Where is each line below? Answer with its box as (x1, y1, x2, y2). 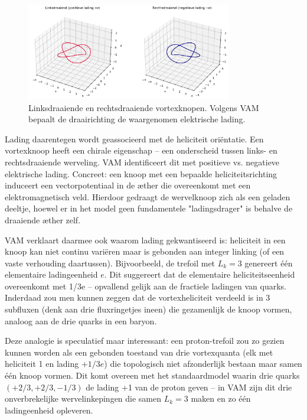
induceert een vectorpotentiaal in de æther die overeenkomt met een (5, 179, 251, 191)
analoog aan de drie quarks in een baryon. (5, 314, 157, 327)
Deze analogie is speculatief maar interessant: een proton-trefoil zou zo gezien (5, 334, 285, 347)
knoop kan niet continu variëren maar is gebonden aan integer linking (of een (5, 245, 285, 258)
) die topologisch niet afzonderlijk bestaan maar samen (104, 357, 302, 370)
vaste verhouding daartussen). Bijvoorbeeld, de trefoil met (5, 256, 215, 269)
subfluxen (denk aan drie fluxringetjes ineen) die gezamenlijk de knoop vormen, (5, 303, 292, 315)
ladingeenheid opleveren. (5, 403, 93, 416)
